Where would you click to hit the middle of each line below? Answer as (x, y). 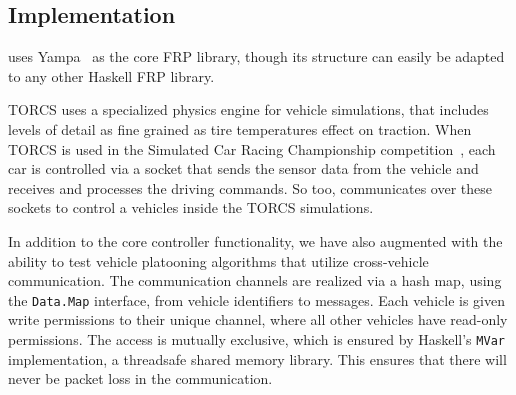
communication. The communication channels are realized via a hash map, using (255, 280)
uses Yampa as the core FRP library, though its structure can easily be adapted (256, 56)
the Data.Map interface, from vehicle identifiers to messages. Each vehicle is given (256, 299)
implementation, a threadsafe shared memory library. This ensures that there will (257, 358)
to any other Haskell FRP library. (111, 75)
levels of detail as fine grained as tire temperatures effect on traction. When (240, 128)
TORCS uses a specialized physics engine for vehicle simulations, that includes (248, 109)
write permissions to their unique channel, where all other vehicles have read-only (258, 319)
